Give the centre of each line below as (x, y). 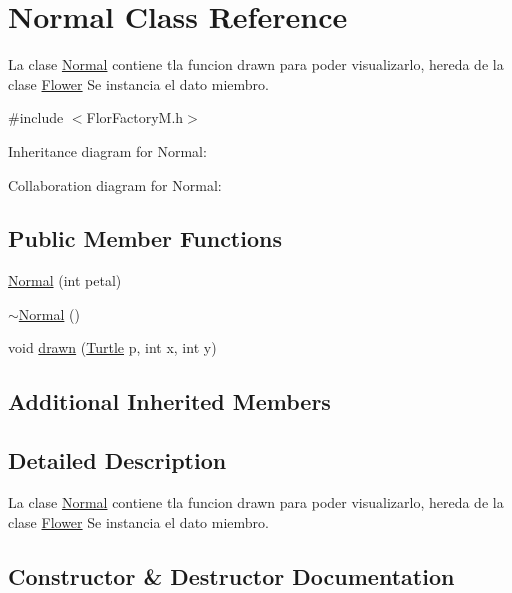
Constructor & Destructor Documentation (231, 575)
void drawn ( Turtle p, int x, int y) (112, 347)
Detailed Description (117, 460)
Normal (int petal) (65, 280)
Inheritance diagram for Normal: (107, 150)
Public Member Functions (145, 238)
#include (36, 117)
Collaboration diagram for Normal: (115, 184)
